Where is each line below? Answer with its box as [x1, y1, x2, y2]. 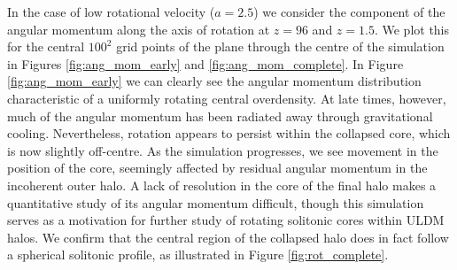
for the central [7, 37, 85, 56]
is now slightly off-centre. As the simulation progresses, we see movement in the [7, 141, 438, 159]
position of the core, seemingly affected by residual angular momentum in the [7, 158, 428, 177]
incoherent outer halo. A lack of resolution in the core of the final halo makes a [7, 175, 437, 194]
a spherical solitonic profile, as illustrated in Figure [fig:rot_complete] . [7, 245, 389, 264]
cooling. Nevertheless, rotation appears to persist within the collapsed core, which [7, 124, 451, 143]
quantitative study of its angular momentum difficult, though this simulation [7, 193, 424, 212]
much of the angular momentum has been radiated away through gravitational [7, 106, 433, 125]
